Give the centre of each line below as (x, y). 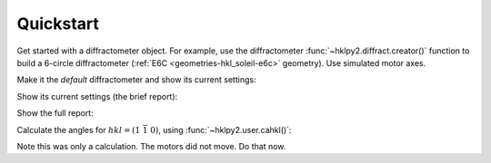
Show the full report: (55, 113)
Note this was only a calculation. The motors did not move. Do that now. (151, 146)
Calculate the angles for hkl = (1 (79, 129)
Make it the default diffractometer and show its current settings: (136, 80)
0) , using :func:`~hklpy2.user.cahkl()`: (221, 129)
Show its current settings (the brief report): (97, 96)
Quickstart (58, 24)
